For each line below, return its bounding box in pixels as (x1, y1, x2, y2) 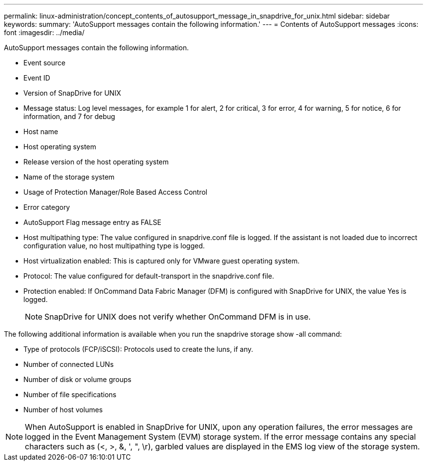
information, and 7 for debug (23, 112, 116, 121)
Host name (23, 127, 58, 136)
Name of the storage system (23, 173, 115, 181)
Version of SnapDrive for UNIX (23, 89, 121, 97)
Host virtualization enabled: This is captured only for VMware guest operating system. (23, 257, 300, 265)
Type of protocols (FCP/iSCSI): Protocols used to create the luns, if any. (23, 345, 253, 353)
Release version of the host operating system (23, 158, 169, 166)
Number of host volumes (23, 405, 103, 414)
